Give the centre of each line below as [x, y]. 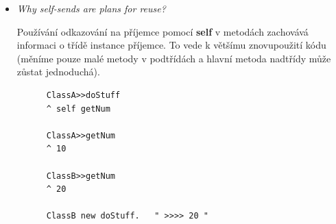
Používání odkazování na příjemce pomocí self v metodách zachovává [163, 31]
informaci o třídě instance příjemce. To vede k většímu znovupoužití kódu [171, 45]
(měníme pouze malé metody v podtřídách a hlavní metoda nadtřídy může [174, 58]
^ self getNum [78, 109]
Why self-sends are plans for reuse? [91, 8]
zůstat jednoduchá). [58, 72]
